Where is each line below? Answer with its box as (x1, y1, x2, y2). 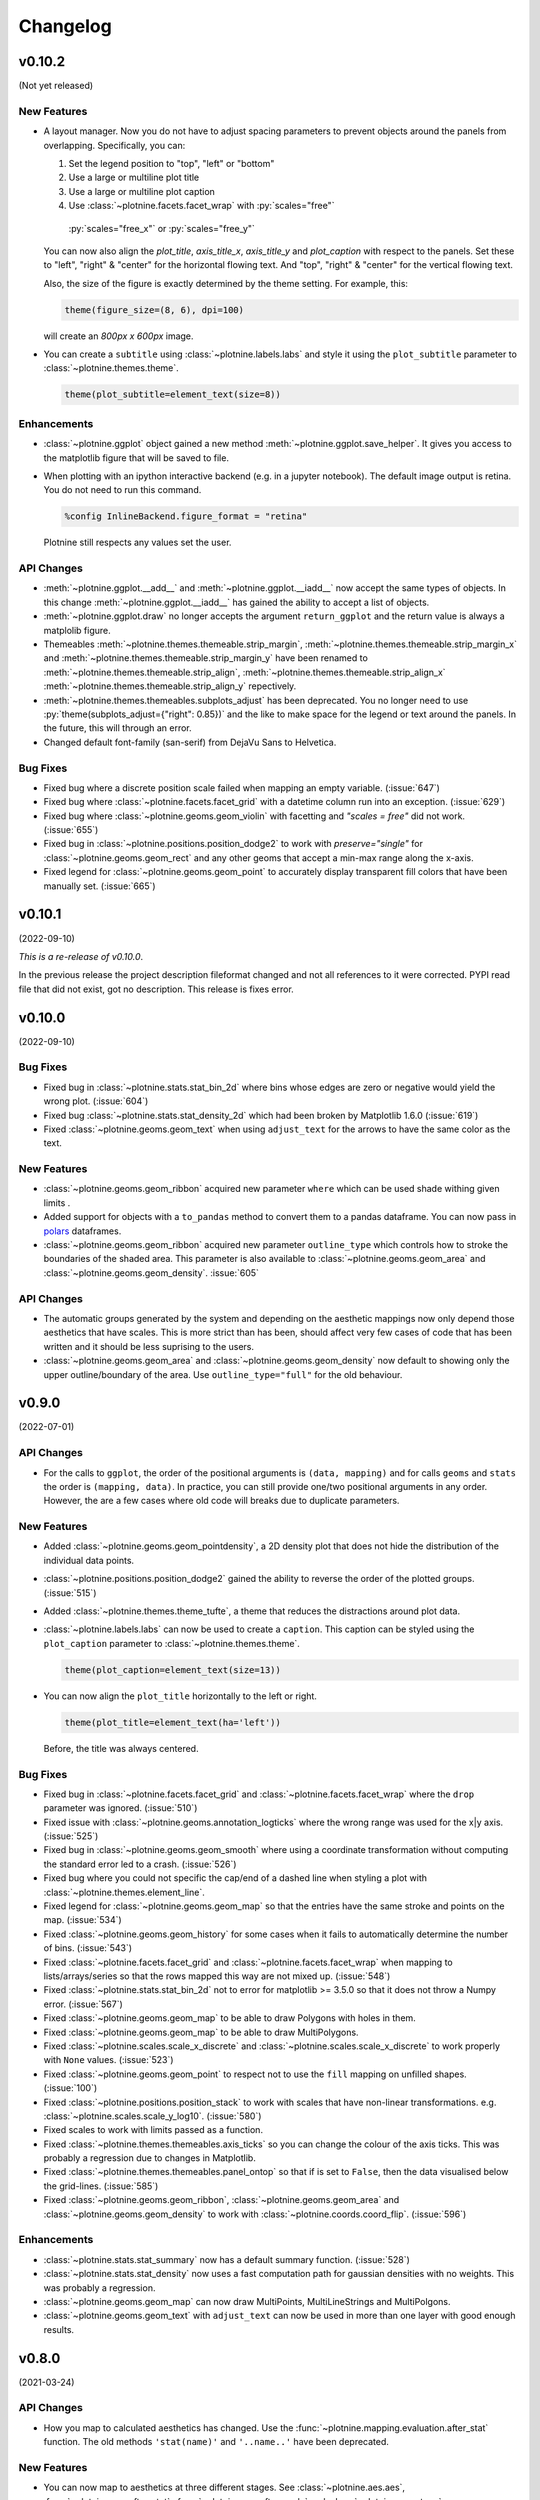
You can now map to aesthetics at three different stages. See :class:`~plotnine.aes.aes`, (43, 2481, 405, 2494)
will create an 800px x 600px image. (43, 330, 194, 342)
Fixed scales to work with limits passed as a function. (43, 2124, 264, 2136)
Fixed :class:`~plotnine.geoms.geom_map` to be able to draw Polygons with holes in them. (43, 2012, 417, 2024)
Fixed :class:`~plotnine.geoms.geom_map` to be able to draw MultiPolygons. (43, 2026, 359, 2038)
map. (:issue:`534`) (43, 1914, 122, 1926)
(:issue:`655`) (43, 824, 99, 836)
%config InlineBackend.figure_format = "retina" (64, 511, 308, 522)
